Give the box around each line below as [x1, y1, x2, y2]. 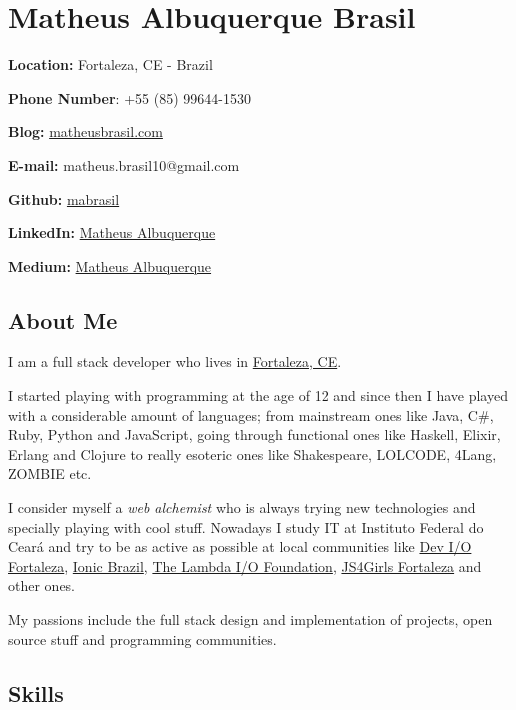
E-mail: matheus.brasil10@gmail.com [8, 154, 240, 175]
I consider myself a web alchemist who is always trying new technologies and [8, 497, 476, 518]
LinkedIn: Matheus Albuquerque [8, 222, 216, 243]
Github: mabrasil [8, 188, 120, 209]
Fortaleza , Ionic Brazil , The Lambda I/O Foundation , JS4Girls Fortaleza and [8, 555, 482, 576]
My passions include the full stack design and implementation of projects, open [8, 609, 493, 630]
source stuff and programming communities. [8, 628, 277, 649]
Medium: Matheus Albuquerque [8, 255, 212, 276]
